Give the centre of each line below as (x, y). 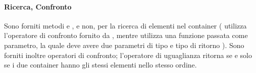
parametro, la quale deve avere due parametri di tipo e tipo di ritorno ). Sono (124, 45)
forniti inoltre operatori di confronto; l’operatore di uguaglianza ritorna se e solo (128, 55)
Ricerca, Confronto (38, 6)
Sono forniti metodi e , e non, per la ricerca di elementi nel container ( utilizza (125, 25)
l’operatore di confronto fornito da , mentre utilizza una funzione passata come (126, 35)
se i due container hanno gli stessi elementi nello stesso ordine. (100, 65)
